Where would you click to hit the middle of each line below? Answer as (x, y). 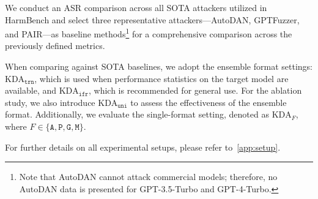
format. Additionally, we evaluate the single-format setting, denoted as (137, 114)
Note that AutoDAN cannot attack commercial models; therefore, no (148, 177)
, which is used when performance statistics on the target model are (161, 78)
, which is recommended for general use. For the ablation (195, 90)
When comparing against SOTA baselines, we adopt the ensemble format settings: (159, 66)
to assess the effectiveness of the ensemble (209, 102)
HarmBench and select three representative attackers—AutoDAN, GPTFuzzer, (152, 19)
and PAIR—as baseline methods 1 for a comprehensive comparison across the (149, 33)
